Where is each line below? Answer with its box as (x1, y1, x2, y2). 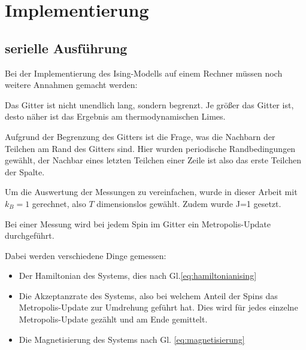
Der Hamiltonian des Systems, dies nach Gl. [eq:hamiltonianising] (19, 269, 257, 282)
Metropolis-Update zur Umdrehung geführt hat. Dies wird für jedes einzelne (19, 301, 298, 314)
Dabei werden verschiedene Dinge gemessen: (5, 249, 166, 261)
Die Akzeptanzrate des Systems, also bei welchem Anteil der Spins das (19, 289, 278, 302)
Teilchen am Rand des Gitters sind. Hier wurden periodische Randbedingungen (5, 142, 296, 154)
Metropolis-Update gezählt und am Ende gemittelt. (19, 313, 208, 325)
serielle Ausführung (5, 38, 128, 57)
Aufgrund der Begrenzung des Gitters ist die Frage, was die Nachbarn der (5, 130, 275, 142)
